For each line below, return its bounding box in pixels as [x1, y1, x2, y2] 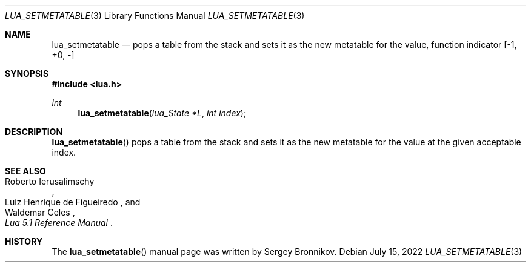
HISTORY [5, 236, 43, 246]
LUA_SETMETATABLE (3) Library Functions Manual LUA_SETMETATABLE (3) [5, 10, 305, 21]
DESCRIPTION [5, 127, 63, 137]
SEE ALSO [5, 166, 46, 176]
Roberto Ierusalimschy [5, 176, 95, 186]
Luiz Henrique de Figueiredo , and [5, 197, 141, 207]
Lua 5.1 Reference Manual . [5, 217, 113, 228]
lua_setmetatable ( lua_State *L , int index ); [78, 108, 247, 118]
